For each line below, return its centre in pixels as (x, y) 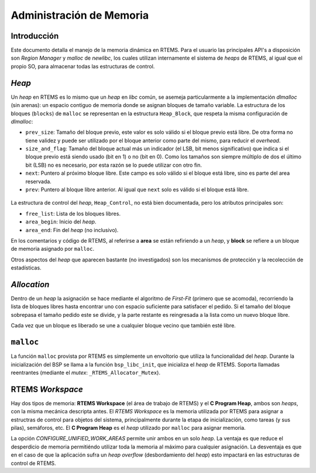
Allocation (30, 284)
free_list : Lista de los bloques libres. (73, 213)
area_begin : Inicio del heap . (61, 222)
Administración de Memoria (80, 15)
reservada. (39, 181)
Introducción (35, 36)
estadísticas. (26, 268)
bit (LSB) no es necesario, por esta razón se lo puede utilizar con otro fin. (114, 165)
